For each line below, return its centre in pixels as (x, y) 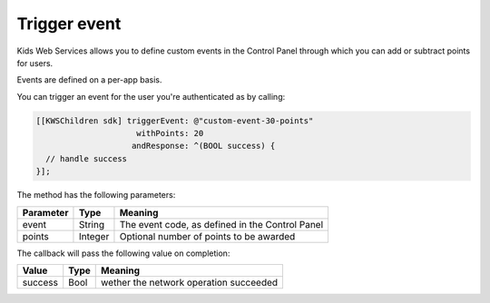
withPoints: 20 (170, 133)
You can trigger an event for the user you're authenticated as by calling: (151, 96)
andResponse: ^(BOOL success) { (204, 146)
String (91, 224)
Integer (94, 236)
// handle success (86, 158)
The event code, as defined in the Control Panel (221, 224)
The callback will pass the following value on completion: (123, 253)
